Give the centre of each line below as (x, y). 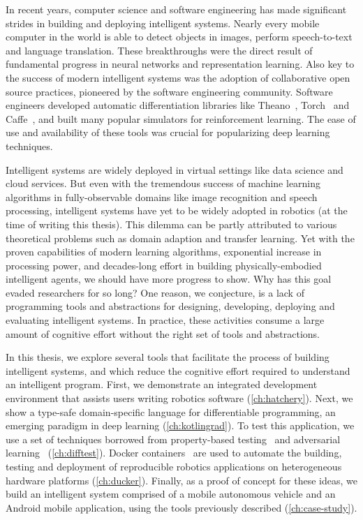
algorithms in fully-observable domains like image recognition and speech (162, 196)
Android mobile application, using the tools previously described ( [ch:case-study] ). (181, 507)
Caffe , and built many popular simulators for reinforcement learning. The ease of (181, 118)
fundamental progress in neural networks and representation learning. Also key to (180, 64)
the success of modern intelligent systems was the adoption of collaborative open (178, 77)
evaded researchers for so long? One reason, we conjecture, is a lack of (155, 292)
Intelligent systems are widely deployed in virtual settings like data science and (175, 169)
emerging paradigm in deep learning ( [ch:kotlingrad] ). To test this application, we (180, 425)
